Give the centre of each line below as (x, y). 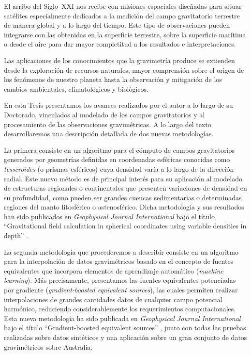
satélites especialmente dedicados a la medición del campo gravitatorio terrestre (122, 15)
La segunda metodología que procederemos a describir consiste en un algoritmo (121, 251)
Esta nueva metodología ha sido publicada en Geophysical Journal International (122, 318)
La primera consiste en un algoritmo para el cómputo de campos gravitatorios (119, 150)
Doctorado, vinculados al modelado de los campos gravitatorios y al (104, 114)
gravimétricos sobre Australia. (48, 347)
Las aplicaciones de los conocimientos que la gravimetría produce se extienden (119, 60)
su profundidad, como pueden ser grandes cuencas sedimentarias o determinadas (123, 197)
